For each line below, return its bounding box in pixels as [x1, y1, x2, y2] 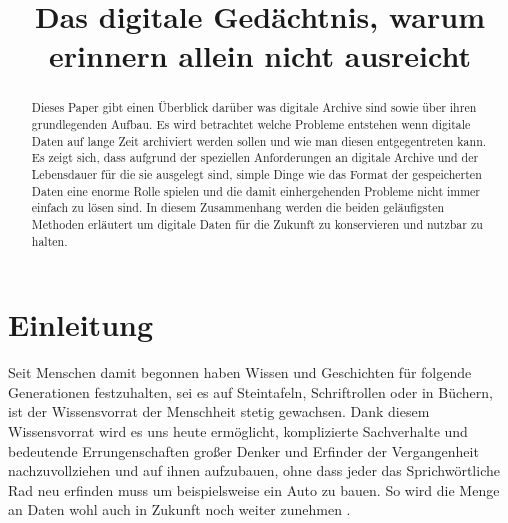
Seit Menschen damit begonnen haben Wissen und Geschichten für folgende [8, 362, 472, 383]
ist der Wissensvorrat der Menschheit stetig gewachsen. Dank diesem [8, 401, 430, 422]
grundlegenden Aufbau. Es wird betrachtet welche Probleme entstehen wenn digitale [31, 116, 471, 133]
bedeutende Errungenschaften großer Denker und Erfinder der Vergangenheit [8, 440, 479, 461]
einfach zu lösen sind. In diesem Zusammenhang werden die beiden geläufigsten [31, 199, 445, 216]
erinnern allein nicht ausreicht [49, 35, 471, 76]
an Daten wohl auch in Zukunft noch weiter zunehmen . [8, 499, 351, 520]
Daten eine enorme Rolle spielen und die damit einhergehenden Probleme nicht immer [31, 182, 481, 199]
